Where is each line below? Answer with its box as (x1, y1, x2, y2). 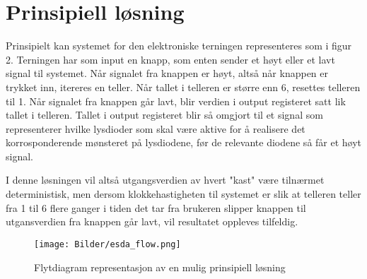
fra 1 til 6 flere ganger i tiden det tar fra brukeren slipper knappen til (6, 200, 306, 215)
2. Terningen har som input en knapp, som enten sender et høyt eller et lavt (6, 52, 335, 66)
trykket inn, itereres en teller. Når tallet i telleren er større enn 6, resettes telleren (6, 79, 361, 94)
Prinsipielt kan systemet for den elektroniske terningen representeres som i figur (6, 38, 352, 53)
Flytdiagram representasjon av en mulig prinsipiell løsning (34, 259, 286, 274)
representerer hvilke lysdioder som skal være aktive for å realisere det (6, 121, 305, 136)
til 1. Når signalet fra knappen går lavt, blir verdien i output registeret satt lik (6, 93, 346, 108)
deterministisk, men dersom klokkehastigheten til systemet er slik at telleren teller (6, 186, 361, 201)
